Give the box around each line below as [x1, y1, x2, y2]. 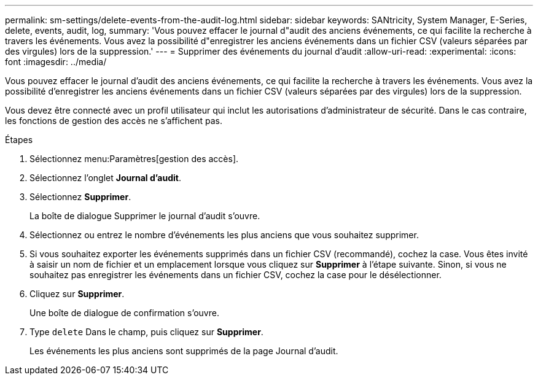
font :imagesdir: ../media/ [5, 56, 107, 67]
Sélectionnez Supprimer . [29, 192, 131, 202]
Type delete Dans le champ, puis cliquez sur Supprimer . [29, 327, 263, 337]
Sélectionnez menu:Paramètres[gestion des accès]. [29, 153, 239, 164]
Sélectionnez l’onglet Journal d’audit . [29, 173, 181, 183]
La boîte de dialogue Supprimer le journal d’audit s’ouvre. [29, 211, 260, 221]
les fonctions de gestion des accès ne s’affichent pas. [5, 115, 222, 126]
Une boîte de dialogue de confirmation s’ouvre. [29, 308, 219, 318]
